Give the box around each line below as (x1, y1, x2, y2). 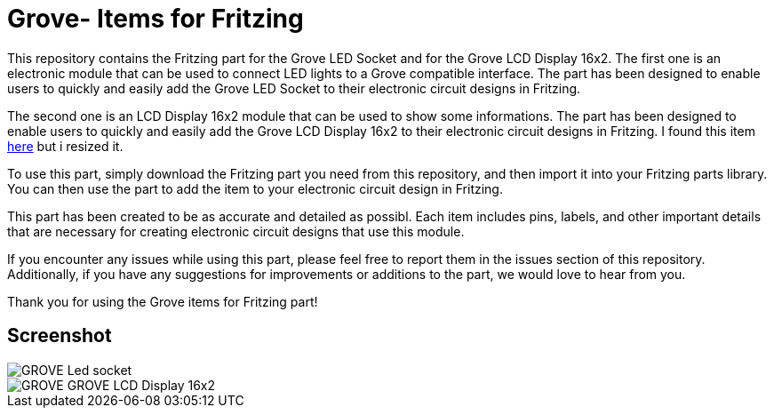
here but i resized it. (7, 138, 124, 154)
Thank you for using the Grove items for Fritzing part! (7, 293, 318, 309)
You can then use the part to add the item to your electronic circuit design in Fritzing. (7, 180, 503, 196)
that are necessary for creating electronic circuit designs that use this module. (7, 223, 465, 239)
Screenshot (7, 324, 112, 347)
